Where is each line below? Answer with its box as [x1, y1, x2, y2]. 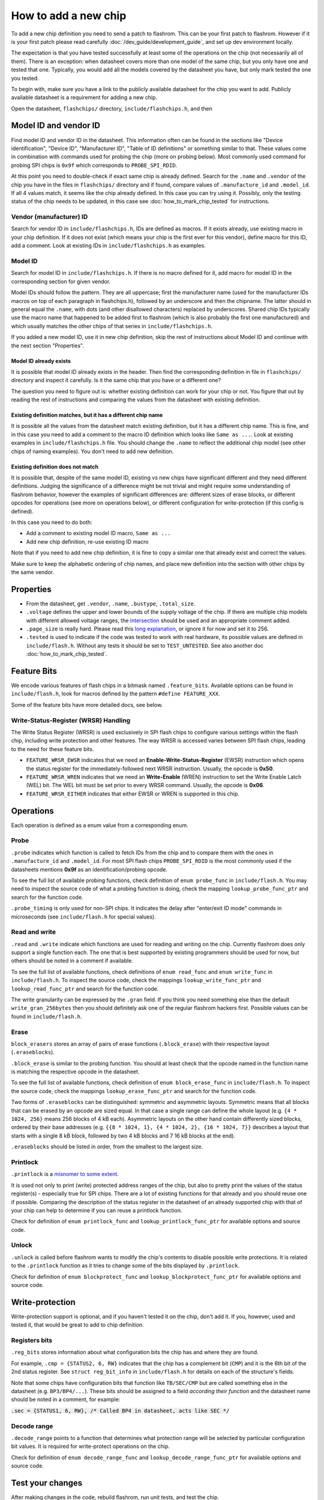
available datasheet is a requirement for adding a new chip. [11, 94, 158, 101]
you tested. [11, 74, 39, 82]
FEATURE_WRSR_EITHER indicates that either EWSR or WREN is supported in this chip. [26, 790, 240, 797]
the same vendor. [11, 568, 54, 575]
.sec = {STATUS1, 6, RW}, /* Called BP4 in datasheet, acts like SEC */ [11, 1407, 230, 1414]
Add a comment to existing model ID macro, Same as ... [26, 530, 171, 537]
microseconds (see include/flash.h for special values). [11, 913, 156, 920]
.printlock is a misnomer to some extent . [11, 1171, 119, 1178]
